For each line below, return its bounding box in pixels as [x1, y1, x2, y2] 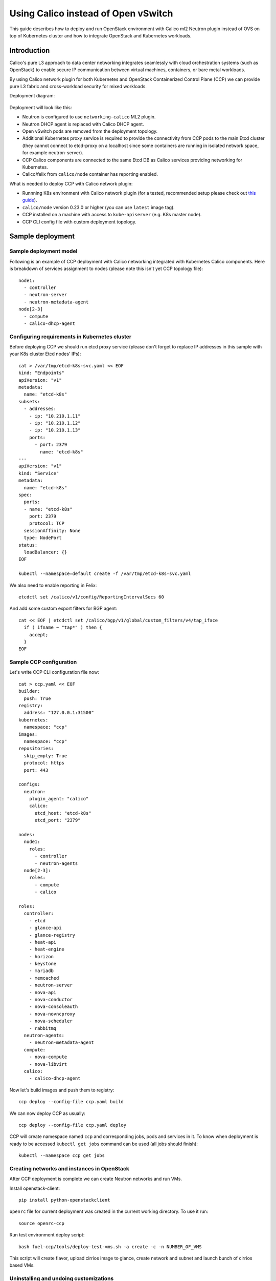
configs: [18, 781, 40, 788]
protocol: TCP [29, 521, 65, 526]
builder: [18, 688, 40, 694]
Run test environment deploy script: [9, 1232, 85, 1238]
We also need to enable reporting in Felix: [9, 582, 97, 588]
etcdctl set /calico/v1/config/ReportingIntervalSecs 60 [18, 594, 165, 600]
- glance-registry [29, 932, 76, 938]
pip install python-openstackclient [18, 1197, 110, 1203]
